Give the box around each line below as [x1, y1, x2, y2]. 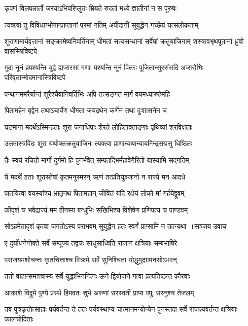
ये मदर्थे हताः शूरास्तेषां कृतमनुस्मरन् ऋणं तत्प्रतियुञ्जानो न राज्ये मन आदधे [4, 171, 185, 181]
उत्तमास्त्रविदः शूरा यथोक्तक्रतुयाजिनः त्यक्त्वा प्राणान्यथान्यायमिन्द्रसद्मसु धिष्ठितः [4, 138, 192, 148]
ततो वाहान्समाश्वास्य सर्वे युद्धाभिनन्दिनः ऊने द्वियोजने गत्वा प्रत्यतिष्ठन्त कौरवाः [4, 271, 190, 281]
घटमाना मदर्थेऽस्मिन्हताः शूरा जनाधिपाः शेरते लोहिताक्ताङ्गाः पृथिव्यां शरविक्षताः [4, 121, 193, 132]
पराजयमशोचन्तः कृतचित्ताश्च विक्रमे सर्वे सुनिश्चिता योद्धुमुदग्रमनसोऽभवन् [4, 254, 177, 264]
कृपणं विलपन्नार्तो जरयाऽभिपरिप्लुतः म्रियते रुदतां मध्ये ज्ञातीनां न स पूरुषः [4, 3, 177, 13]
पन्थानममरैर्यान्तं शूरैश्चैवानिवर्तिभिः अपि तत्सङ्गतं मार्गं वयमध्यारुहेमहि [4, 88, 170, 99]
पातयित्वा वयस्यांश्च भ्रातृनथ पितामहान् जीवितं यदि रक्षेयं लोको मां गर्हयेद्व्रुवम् [4, 188, 184, 198]
